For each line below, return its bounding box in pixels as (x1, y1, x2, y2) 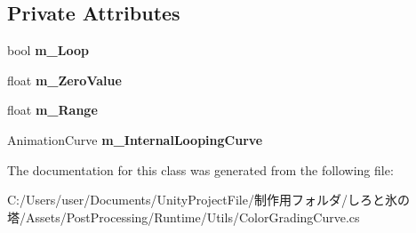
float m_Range (7, 100, 98, 119)
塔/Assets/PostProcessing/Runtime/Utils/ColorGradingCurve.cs (7, 207, 360, 226)
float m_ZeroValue (7, 70, 122, 89)
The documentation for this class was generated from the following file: (7, 160, 394, 179)
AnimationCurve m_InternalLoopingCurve (7, 130, 263, 149)
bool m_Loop (7, 41, 89, 60)
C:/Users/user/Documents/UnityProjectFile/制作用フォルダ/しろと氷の (7, 190, 410, 209)
